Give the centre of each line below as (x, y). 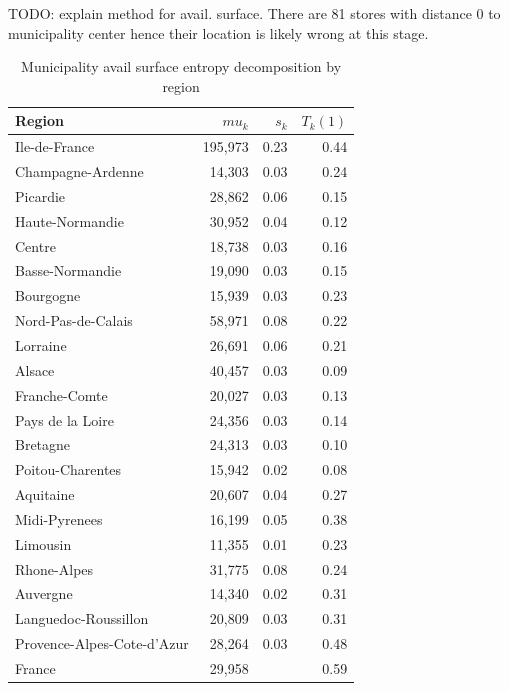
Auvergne (44, 593)
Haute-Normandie (69, 220)
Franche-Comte (61, 394)
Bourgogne (48, 295)
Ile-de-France (55, 146)
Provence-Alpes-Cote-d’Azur (102, 643)
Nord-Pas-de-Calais (74, 320)
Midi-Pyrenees (59, 518)
